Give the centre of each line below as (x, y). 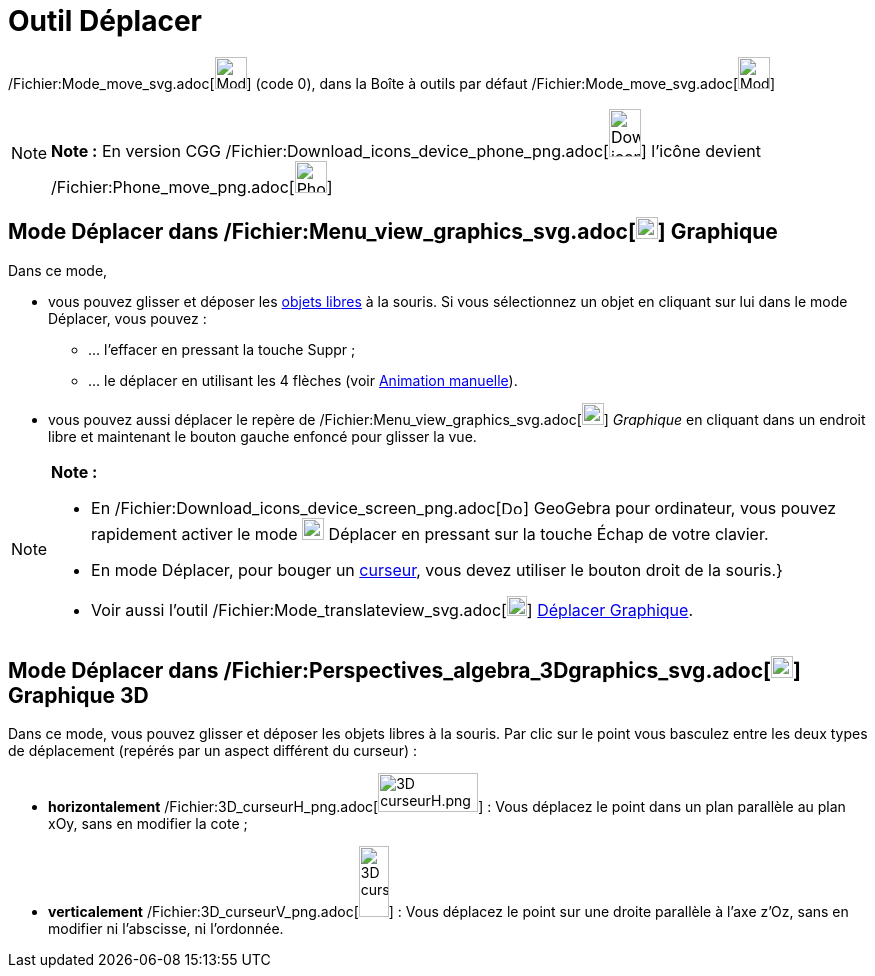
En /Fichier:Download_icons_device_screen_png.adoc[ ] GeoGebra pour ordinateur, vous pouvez (464, 507)
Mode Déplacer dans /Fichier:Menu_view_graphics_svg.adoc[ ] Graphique (393, 232)
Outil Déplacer (105, 21)
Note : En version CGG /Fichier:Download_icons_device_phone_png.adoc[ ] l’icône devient (406, 150)
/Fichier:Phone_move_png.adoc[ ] (192, 186)
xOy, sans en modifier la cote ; (148, 824)
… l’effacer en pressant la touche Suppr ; (222, 349)
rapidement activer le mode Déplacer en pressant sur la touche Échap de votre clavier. (430, 533)
